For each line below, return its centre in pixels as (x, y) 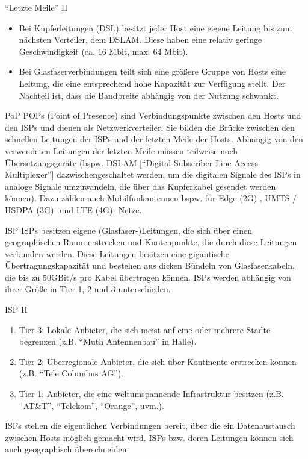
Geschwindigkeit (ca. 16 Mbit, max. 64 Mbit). (103, 51)
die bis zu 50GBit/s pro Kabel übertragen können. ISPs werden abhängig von (148, 277)
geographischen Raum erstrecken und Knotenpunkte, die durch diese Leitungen (151, 242)
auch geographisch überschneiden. (67, 449)
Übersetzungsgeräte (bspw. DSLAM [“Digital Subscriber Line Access (131, 162)
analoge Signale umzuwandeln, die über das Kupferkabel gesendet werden (140, 186)
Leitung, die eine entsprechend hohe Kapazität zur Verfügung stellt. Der (152, 83)
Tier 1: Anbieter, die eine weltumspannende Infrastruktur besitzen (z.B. (151, 394)
